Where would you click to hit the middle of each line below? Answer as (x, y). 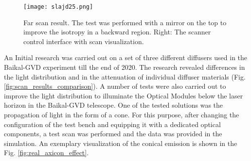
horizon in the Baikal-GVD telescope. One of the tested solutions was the (114, 105)
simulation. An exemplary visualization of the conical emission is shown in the (121, 143)
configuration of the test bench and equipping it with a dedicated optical (112, 124)
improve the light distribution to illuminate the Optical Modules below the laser (124, 95)
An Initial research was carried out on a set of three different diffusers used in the (126, 57)
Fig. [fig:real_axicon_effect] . (46, 153)
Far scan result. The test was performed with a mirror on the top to (125, 22)
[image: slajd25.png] (58, 7)
